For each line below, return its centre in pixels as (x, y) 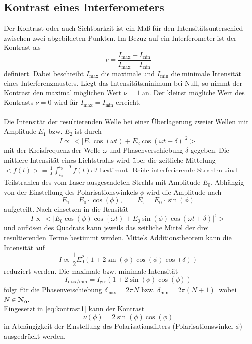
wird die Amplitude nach (184, 192)
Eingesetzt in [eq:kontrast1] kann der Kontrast (74, 309)
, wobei (226, 289)
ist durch (88, 131)
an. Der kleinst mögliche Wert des (193, 92)
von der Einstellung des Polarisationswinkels (71, 192)
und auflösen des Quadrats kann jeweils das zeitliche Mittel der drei (107, 228)
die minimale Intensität (206, 73)
